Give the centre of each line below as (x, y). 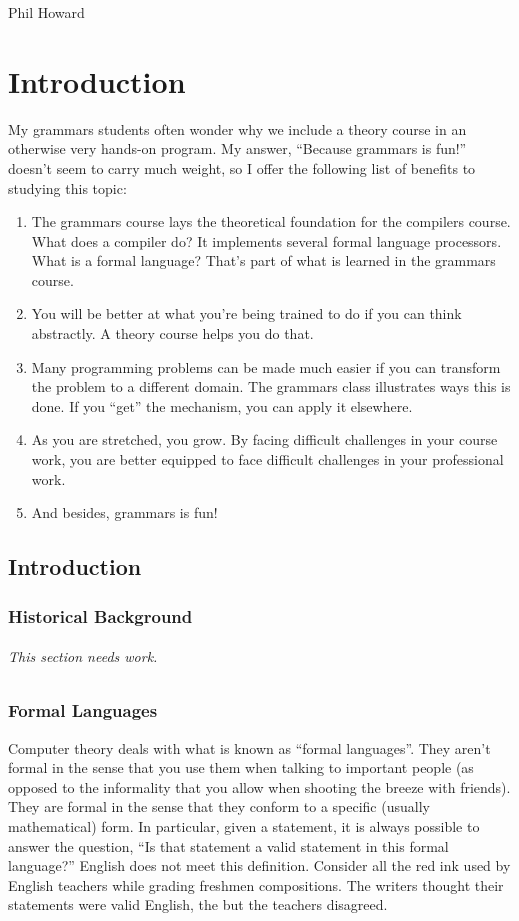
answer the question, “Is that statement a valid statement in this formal (228, 845)
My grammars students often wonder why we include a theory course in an (237, 128)
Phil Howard (46, 12)
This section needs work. (83, 656)
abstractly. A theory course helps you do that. (172, 333)
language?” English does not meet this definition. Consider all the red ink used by (259, 865)
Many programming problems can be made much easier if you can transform (266, 366)
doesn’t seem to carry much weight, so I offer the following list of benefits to (242, 167)
